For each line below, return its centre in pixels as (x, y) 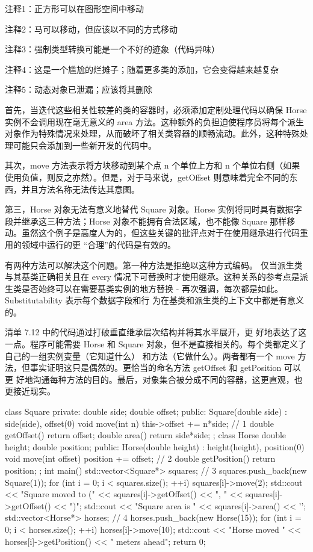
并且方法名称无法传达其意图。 (80, 189)
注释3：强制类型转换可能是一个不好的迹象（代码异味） (112, 49)
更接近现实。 (30, 391)
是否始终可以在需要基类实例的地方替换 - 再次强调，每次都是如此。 (152, 288)
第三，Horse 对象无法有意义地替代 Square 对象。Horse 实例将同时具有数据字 (153, 209)
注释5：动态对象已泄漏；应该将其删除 (79, 89)
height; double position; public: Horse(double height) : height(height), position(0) (155, 446)
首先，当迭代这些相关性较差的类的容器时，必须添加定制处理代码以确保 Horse (156, 109)
